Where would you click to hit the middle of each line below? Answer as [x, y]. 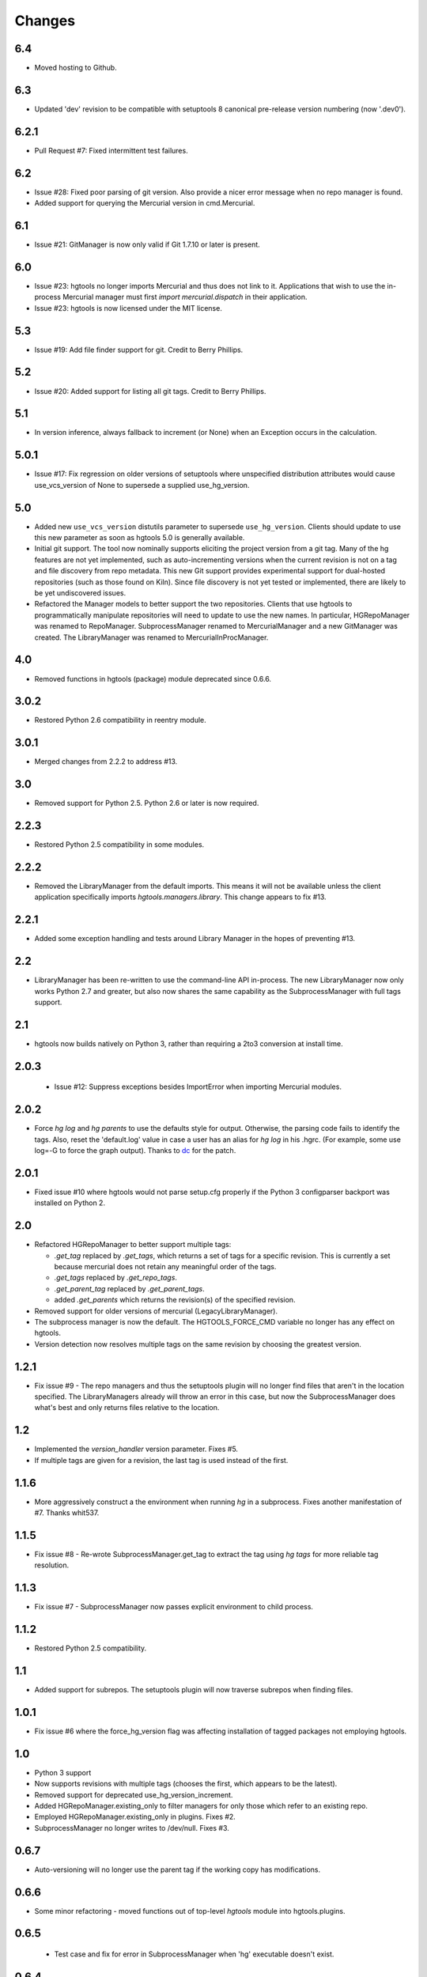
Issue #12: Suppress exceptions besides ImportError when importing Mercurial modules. [198, 1087]
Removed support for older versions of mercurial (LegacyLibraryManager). [156, 1311]
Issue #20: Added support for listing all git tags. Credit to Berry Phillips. [150, 391]
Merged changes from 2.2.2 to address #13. [106, 762]
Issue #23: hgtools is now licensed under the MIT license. [128, 308]
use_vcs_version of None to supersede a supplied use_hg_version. [142, 485]
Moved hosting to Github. [76, 68]
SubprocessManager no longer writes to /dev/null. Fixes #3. [132, 1828]
